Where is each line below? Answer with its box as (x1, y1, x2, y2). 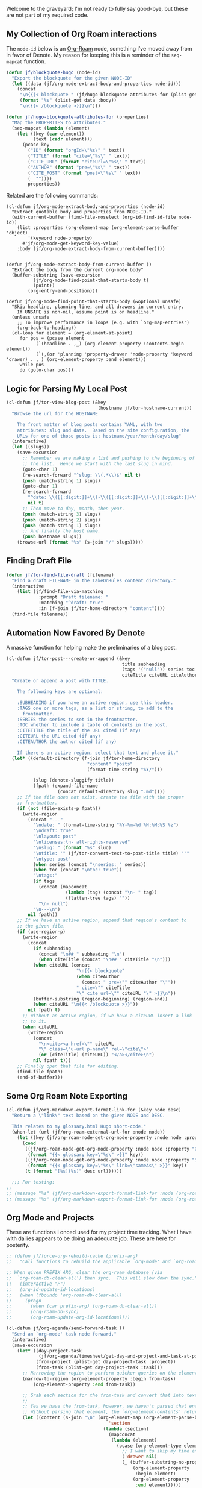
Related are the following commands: (6, 192, 99, 199)
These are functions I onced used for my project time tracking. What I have (6, 1229, 192, 1236)
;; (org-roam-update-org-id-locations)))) (6, 1314, 130, 1320)
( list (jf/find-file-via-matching (17, 589, 103, 595)
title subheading (121, 661, 165, 667)
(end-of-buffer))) (17, 1074, 63, 1081)
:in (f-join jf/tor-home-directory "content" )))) (38, 606, 165, 612)
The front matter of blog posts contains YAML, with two (17, 421, 163, 427)
